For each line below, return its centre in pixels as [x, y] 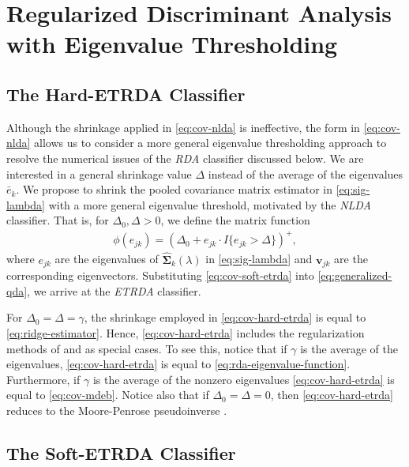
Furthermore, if [43, 379]
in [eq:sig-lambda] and [259, 259]
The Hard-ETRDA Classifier [126, 94]
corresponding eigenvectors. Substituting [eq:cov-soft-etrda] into [160, 275]
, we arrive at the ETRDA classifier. [114, 290]
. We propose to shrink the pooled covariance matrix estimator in [174, 189]
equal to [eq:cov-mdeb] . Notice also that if [108, 395]
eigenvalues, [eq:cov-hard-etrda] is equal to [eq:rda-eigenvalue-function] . [178, 364]
